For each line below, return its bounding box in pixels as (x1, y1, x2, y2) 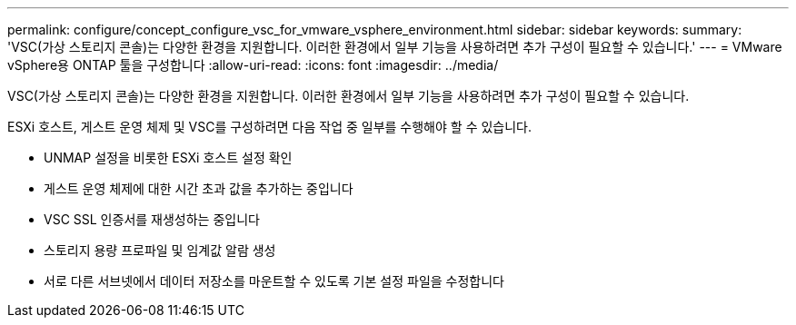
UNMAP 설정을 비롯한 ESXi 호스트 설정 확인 (44, 150, 293, 165)
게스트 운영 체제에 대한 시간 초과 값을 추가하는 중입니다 (44, 181, 353, 196)
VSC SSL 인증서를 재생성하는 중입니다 (44, 212, 260, 227)
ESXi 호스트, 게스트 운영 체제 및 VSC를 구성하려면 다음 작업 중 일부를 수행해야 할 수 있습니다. (7, 119, 532, 134)
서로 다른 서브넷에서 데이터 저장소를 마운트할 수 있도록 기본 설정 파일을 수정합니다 (44, 273, 504, 289)
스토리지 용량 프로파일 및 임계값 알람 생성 (44, 242, 276, 258)
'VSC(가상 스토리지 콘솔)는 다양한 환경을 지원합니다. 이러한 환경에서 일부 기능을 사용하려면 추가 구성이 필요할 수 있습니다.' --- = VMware (7, 39, 782, 54)
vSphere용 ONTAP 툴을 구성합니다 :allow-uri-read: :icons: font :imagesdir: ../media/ (7, 57, 499, 73)
